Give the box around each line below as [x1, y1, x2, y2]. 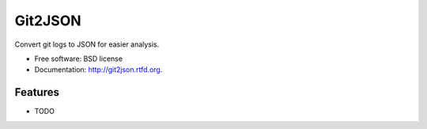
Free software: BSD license [34, 54, 123, 63]
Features [14, 85, 59, 99]
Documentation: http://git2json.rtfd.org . [34, 65, 163, 74]
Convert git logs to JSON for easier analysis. [14, 40, 160, 49]
